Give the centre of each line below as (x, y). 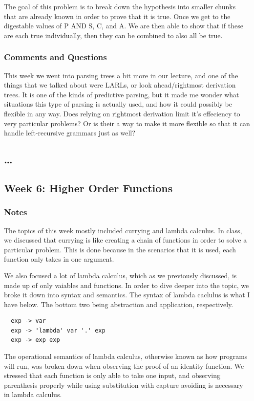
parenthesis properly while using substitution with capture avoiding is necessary (124, 385)
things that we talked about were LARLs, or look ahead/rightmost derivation (120, 85)
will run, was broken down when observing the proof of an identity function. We (124, 366)
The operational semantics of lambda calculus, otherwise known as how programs (126, 356)
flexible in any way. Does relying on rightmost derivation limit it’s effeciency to (122, 113)
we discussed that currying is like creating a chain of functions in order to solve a (126, 240)
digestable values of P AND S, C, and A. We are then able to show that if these (124, 26)
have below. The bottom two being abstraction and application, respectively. (119, 304)
